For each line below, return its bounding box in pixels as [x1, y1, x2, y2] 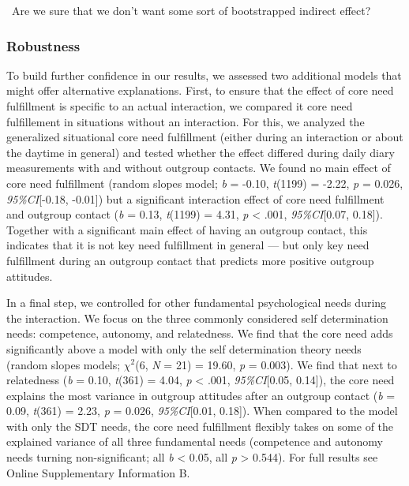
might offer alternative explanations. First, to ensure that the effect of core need [6, 82, 394, 99]
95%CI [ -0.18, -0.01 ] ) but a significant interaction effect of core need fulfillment [6, 190, 385, 207]
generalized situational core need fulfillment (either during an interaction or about [6, 129, 403, 145]
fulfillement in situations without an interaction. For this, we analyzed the [6, 113, 365, 129]
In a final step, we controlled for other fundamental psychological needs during [6, 294, 387, 311]
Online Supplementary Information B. [6, 464, 190, 480]
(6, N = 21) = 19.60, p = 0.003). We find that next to [135, 356, 397, 372]
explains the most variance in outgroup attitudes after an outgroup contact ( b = [6, 387, 396, 403]
